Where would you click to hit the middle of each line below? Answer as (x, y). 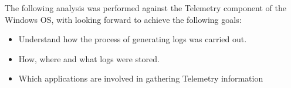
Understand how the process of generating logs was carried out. (133, 39)
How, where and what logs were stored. (89, 58)
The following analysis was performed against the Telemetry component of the (145, 8)
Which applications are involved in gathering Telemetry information (141, 78)
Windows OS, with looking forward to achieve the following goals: (123, 19)
